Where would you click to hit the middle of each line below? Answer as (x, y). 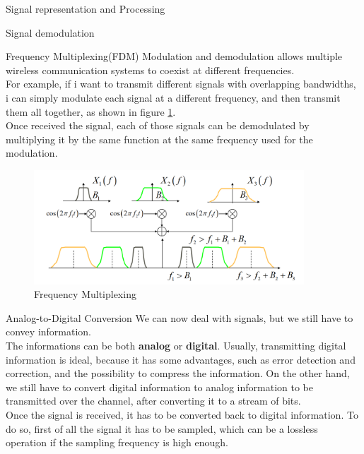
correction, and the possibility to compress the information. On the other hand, (178, 373)
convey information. (49, 331)
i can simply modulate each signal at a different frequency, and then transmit (173, 97)
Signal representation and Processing (86, 8)
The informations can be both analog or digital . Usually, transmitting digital (176, 346)
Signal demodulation (50, 32)
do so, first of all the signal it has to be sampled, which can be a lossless (162, 428)
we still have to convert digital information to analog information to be (159, 387)
